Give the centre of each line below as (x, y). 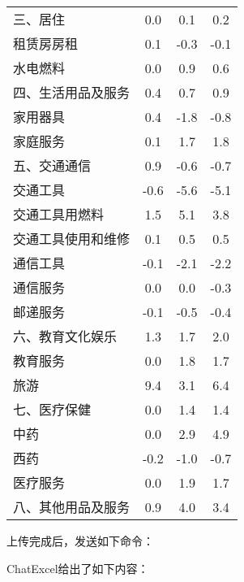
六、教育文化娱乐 (65, 336)
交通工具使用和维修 (72, 239)
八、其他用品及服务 (72, 507)
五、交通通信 (52, 165)
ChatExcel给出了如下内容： (78, 568)
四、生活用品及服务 (72, 92)
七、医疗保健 (52, 409)
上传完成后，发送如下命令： (80, 541)
